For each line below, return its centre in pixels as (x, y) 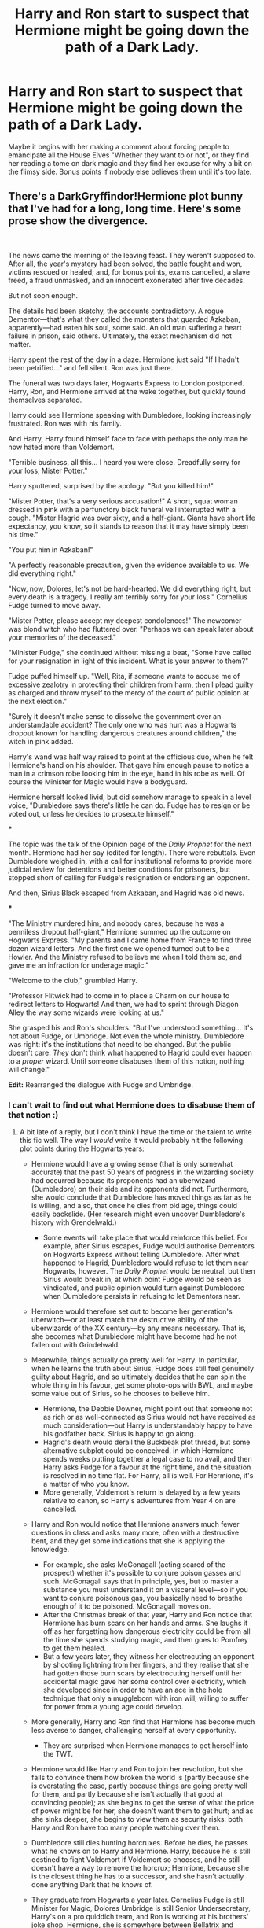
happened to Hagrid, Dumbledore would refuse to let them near (146, 1263)
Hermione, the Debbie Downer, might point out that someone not (148, 1409)
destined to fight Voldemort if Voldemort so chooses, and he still (135, 1860)
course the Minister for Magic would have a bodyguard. (98, 782)
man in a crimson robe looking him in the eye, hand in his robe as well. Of (126, 773)
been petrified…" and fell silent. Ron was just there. (91, 367)
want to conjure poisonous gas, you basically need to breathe (143, 1598)
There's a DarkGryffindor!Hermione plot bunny (126, 196)
